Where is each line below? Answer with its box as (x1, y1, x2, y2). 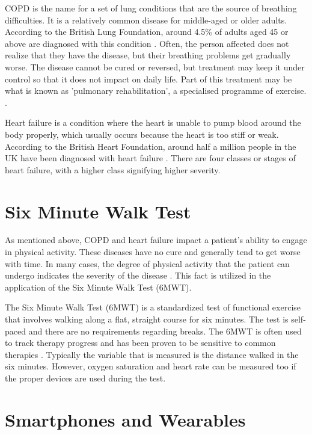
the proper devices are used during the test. (5, 371, 166, 384)
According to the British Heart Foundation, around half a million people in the (5, 140, 296, 152)
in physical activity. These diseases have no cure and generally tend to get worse (5, 245, 301, 258)
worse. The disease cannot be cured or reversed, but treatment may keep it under (5, 60, 305, 73)
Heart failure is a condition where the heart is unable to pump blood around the (5, 116, 301, 129)
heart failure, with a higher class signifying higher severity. (5, 163, 221, 176)
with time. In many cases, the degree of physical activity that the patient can (5, 257, 290, 270)
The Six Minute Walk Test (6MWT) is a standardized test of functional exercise (5, 301, 301, 313)
